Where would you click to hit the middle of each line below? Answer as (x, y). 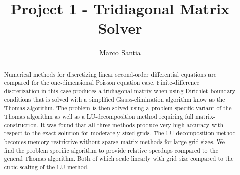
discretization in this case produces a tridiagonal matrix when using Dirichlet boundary (120, 91)
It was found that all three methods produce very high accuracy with (132, 125)
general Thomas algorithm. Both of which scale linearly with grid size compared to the (119, 159)
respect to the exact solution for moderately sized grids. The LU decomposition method (120, 133)
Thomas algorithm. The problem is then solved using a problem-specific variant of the (118, 108)
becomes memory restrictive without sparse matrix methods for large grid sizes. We (114, 141)
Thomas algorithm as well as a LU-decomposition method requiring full (99, 116)
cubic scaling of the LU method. (46, 167)
